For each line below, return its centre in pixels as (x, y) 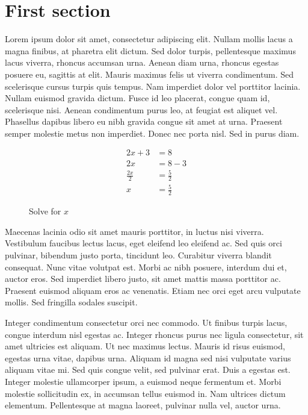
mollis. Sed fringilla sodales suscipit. (71, 302)
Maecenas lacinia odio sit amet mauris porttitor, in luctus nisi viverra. (134, 231)
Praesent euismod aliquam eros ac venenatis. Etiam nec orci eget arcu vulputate (153, 290)
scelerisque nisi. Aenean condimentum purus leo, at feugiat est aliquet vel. (141, 109)
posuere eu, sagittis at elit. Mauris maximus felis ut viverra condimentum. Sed (149, 74)
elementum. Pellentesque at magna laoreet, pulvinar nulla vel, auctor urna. (143, 405)
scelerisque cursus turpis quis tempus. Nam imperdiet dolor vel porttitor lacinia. (153, 86)
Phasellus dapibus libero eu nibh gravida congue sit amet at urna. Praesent (144, 121)
